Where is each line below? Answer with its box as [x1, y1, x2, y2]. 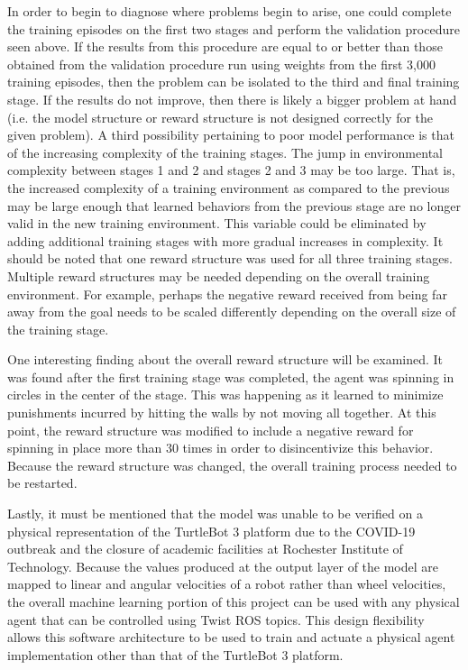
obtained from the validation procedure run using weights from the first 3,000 [7, 54, 436, 73]
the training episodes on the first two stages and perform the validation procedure [7, 19, 460, 38]
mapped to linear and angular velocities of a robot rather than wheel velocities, [7, 574, 446, 593]
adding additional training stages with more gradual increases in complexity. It [7, 231, 444, 250]
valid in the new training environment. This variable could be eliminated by [7, 214, 427, 233]
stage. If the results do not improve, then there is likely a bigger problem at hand [7, 89, 457, 108]
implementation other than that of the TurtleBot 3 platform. [7, 645, 344, 664]
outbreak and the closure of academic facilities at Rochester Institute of [7, 539, 403, 558]
